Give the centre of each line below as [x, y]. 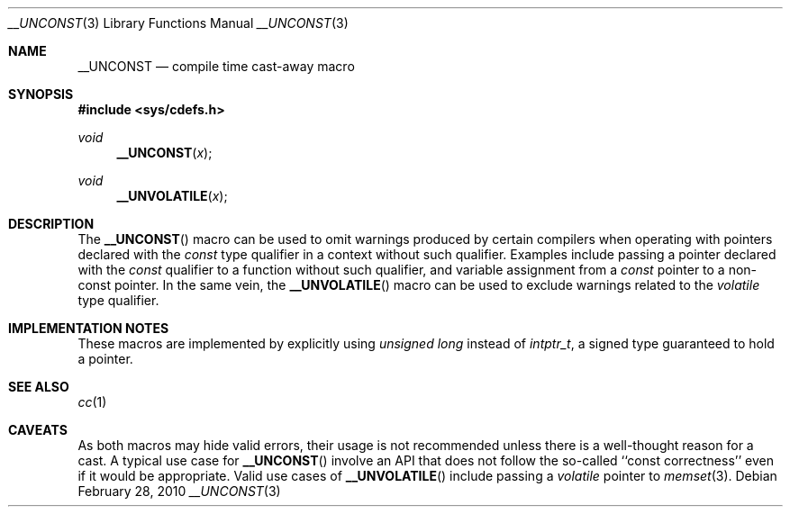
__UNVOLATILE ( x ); [172, 196]
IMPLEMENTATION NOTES [89, 328]
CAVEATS [38, 430]
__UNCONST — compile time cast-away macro [216, 66]
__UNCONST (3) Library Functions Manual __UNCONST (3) [178, 23]
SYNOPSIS [41, 94]
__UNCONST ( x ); [164, 153]
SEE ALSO [39, 387]
